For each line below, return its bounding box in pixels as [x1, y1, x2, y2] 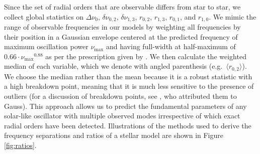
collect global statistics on [4, 11, 84, 22]
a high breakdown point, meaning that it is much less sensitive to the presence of [4, 81, 254, 91]
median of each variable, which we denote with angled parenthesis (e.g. [4, 61, 223, 71]
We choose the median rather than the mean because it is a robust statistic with [4, 71, 252, 81]
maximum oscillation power [4, 41, 89, 52]
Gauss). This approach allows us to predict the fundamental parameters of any [4, 100, 247, 111]
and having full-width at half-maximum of [106, 41, 236, 52]
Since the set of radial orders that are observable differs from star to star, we [4, 2, 241, 12]
